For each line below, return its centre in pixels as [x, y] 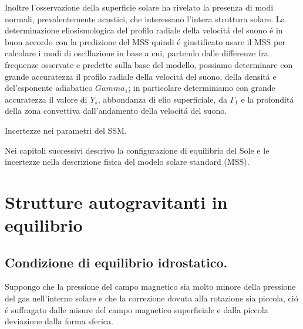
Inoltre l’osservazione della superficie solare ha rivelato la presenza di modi [139, 7]
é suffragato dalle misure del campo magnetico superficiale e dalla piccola [137, 309]
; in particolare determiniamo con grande [202, 88]
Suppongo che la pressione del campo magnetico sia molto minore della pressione [150, 286]
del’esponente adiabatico [49, 88]
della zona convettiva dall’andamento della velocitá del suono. [116, 111]
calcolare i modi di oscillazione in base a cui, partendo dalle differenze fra [137, 53]
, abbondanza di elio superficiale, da [162, 99]
